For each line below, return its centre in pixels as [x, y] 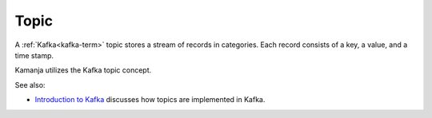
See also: [30, 85]
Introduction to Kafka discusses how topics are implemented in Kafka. [150, 100]
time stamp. [34, 55]
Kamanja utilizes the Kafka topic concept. [83, 70]
